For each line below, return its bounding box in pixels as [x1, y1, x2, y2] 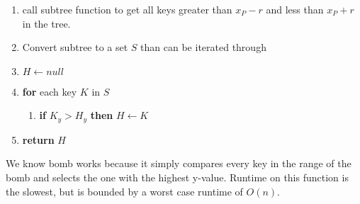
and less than [266, 2, 324, 16]
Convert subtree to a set [22, 40, 128, 55]
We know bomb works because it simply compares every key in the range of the [6, 156, 351, 171]
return [22, 132, 55, 147]
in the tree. [22, 16, 71, 30]
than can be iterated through [140, 40, 266, 55]
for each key [22, 84, 77, 98]
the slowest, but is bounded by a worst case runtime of [6, 183, 243, 198]
